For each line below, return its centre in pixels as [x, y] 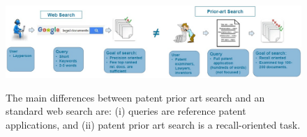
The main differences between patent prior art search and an [135, 97]
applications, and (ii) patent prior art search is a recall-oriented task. [153, 125]
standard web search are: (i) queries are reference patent [126, 111]
